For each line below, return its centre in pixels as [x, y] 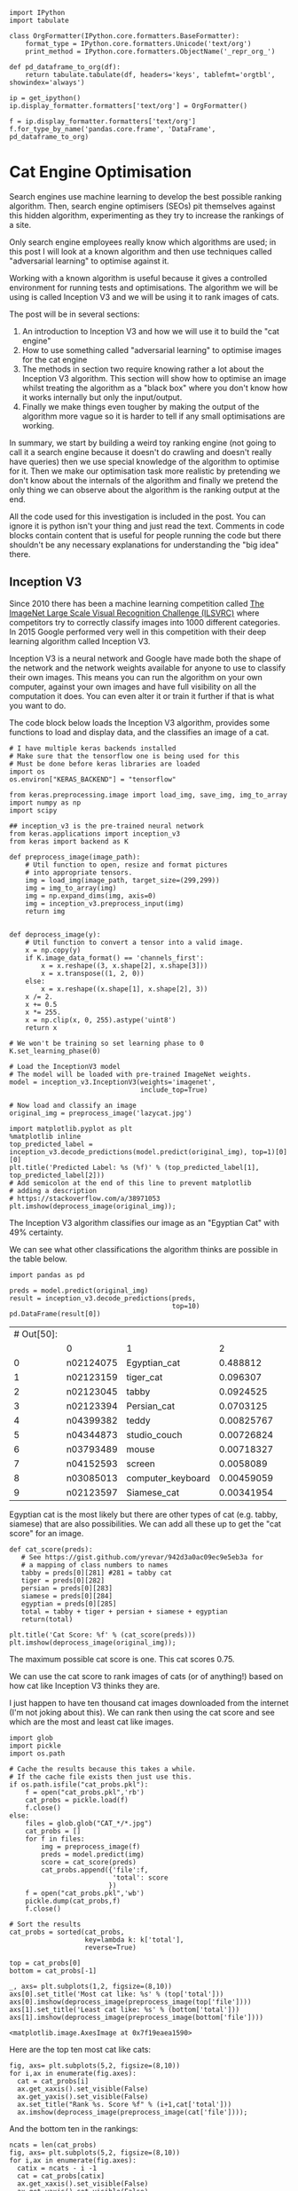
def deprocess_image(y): [55, 935]
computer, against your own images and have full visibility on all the [133, 687]
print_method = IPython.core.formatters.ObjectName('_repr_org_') [150, 51]
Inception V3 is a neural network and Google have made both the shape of [145, 658]
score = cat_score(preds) [89, 1862]
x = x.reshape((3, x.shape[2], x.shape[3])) [125, 966]
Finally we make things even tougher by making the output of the [141, 406]
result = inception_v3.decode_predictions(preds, [103, 1298]
